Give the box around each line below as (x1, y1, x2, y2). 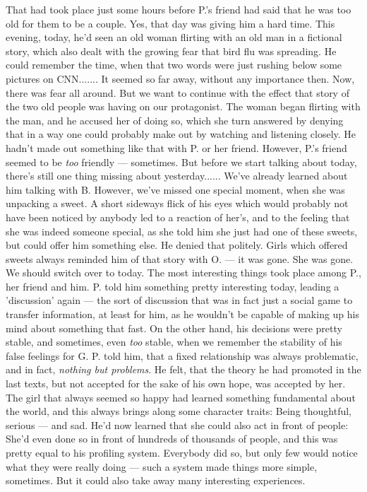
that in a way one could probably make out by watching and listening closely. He (6, 127, 356, 141)
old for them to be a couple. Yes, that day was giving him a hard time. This (6, 16, 335, 30)
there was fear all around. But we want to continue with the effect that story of (6, 85, 349, 100)
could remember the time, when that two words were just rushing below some (6, 57, 342, 72)
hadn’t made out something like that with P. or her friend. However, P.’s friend (6, 140, 347, 155)
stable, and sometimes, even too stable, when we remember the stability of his (6, 334, 342, 349)
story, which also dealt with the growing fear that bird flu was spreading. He (6, 43, 337, 58)
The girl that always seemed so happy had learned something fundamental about (6, 389, 356, 404)
